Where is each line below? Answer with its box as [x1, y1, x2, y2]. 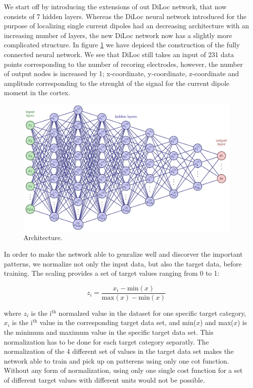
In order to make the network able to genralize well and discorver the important [4, 248, 243, 259]
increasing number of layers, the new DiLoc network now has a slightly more [4, 30, 232, 40]
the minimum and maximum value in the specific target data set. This [4, 327, 214, 337]
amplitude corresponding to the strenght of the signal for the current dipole [4, 78, 230, 88]
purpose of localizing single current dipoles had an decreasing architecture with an [4, 20, 249, 31]
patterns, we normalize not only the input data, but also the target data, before [4, 258, 242, 268]
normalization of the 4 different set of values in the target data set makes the [4, 346, 234, 356]
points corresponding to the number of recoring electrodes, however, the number [4, 59, 243, 69]
